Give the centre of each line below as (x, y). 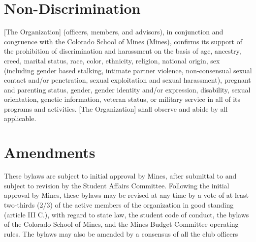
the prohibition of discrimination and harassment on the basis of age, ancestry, (123, 51)
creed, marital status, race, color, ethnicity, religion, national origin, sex (112, 60)
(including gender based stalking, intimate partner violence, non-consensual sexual (128, 70)
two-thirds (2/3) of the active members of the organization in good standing (119, 204)
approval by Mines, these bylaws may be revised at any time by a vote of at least (127, 195)
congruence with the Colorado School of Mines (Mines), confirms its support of (123, 41)
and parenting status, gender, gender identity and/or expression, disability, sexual (127, 89)
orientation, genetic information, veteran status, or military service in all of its (122, 99)
